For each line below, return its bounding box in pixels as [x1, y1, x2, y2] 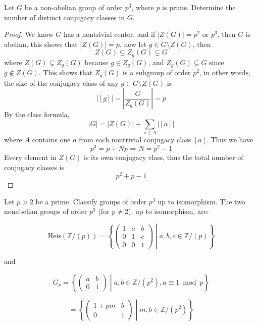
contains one [32, 134, 71, 145]
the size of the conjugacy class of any [4, 77, 119, 88]
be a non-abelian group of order [24, 2, 123, 12]
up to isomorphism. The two [158, 196, 245, 206]
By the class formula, [4, 109, 70, 120]
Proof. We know [4, 29, 54, 39]
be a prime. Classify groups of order [35, 196, 147, 206]
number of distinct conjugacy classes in [4, 12, 125, 22]
